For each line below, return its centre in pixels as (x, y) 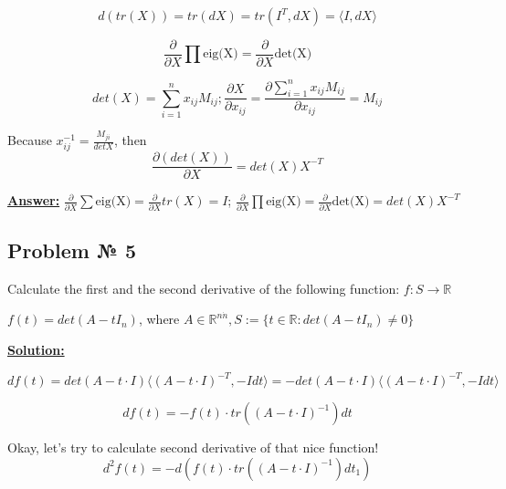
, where (159, 319)
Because (30, 140)
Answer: (34, 200)
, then (130, 140)
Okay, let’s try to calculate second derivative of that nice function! (193, 447)
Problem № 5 (72, 250)
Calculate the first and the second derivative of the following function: (204, 288)
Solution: (36, 349)
